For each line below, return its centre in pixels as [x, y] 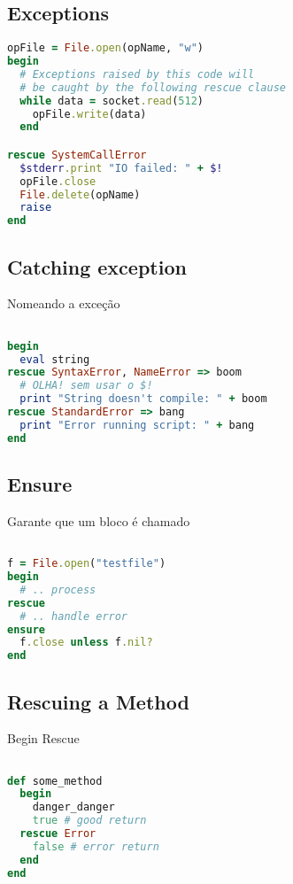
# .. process [58, 589]
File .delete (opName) [80, 194]
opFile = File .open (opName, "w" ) [105, 48]
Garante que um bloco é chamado [99, 520]
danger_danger [73, 807]
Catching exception [97, 266]
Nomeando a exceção [64, 303]
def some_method [55, 781]
